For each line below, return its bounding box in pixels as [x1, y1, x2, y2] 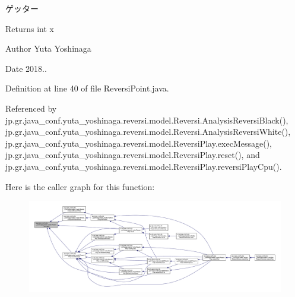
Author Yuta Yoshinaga [5, 42, 91, 55]
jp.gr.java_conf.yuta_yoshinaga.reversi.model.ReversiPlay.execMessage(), [5, 137, 272, 149]
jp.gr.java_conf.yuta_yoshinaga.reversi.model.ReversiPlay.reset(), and [5, 148, 260, 161]
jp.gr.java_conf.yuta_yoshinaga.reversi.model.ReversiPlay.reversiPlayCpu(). [5, 160, 282, 172]
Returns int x [5, 22, 54, 34]
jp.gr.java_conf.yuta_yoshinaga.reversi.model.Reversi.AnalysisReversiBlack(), [5, 113, 288, 126]
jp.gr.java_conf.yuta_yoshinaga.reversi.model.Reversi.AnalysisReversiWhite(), [5, 125, 291, 138]
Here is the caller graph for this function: [5, 180, 155, 192]
